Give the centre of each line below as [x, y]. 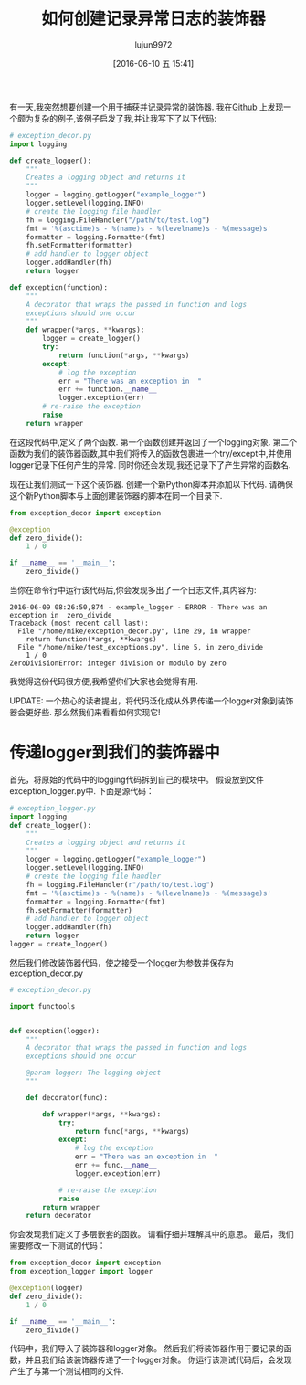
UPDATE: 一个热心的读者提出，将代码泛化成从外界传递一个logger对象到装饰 [152, 701]
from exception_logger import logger [81, 1272]
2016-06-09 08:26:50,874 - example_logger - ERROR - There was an [138, 608]
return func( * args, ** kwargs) [132, 1131]
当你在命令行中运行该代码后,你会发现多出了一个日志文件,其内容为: [133, 590]
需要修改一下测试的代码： [58, 1246]
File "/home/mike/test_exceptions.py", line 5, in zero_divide [140, 648]
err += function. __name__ [107, 389]
